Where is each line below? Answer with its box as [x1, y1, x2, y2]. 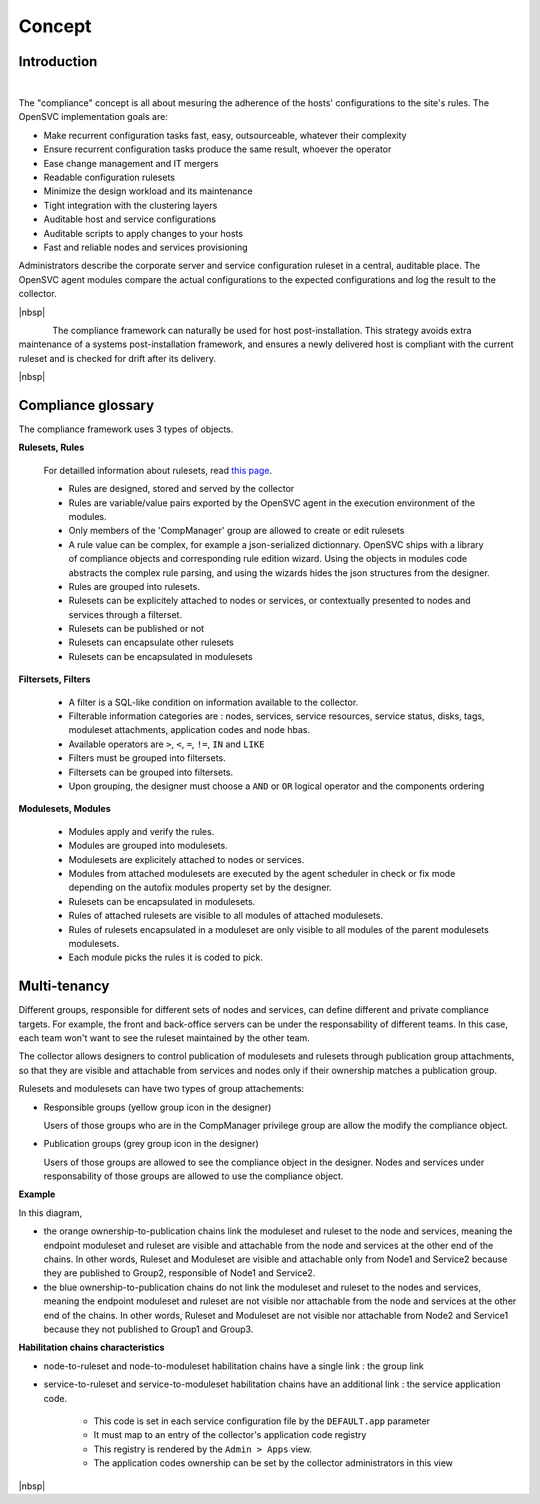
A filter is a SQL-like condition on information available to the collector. [68, 696, 359, 708]
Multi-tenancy [18, 978, 110, 995]
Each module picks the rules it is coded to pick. [68, 951, 264, 964]
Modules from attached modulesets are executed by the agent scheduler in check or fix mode [68, 867, 456, 879]
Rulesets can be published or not [68, 623, 205, 635]
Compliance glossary [18, 396, 155, 414]
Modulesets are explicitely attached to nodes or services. [68, 853, 305, 865]
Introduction [18, 53, 98, 70]
